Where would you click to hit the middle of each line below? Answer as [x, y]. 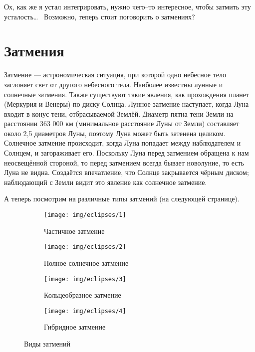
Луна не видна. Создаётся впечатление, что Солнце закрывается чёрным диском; [127, 172]
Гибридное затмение [75, 327]
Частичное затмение [74, 231]
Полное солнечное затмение [86, 263]
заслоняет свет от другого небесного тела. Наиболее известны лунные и [114, 84]
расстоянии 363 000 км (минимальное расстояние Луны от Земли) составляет [122, 123]
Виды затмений [47, 344]
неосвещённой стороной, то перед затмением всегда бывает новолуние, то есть [124, 162]
